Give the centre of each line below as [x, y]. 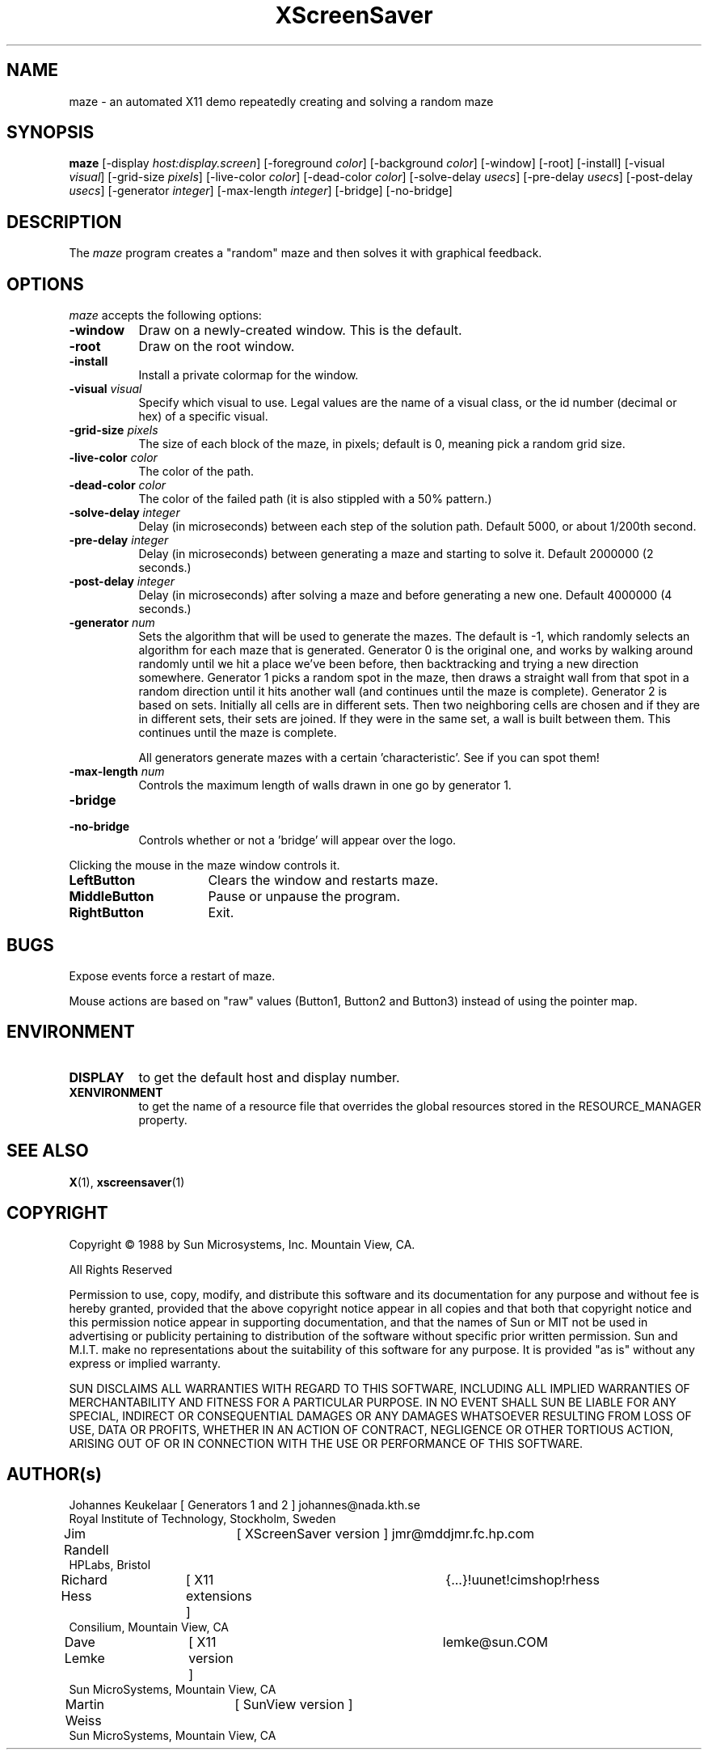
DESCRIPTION [64, 222]
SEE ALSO [48, 1151]
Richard [84, 1580]
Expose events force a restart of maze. [172, 975]
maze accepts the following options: [165, 315]
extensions [219, 1596]
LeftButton [102, 880]
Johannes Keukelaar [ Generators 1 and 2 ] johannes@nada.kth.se [244, 1505]
